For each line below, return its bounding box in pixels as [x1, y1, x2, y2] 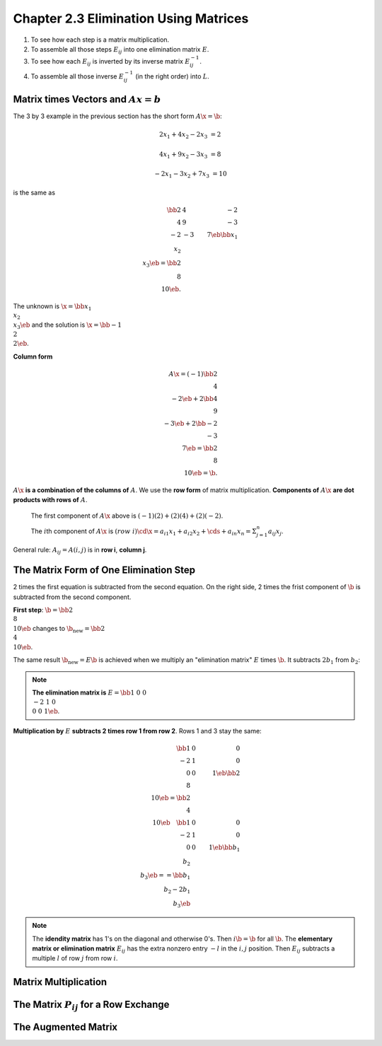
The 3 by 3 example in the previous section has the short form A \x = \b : [13, 112, 222, 120]
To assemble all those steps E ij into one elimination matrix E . [30, 45, 209, 55]
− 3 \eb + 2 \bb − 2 [163, 419, 218, 427]
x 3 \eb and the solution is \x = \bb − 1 [13, 320, 122, 331]
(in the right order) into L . [135, 71, 210, 81]
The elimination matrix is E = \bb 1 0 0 [32, 688, 146, 697]
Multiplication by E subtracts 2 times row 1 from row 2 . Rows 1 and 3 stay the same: [13, 726, 262, 735]
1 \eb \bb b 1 [209, 843, 241, 853]
